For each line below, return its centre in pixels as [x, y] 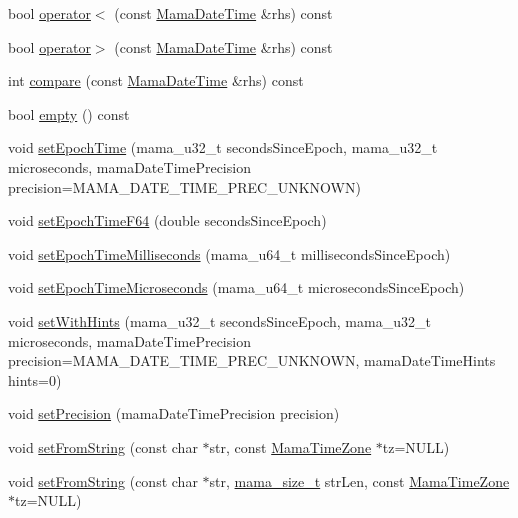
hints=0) [35, 379]
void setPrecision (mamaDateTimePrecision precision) [174, 413]
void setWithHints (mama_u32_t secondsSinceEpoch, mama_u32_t [219, 320]
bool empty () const [69, 113]
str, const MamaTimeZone [290, 446]
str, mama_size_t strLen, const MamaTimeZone [359, 480]
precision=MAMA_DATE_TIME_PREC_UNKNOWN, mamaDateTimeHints [252, 360]
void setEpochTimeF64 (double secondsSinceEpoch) [167, 220]
